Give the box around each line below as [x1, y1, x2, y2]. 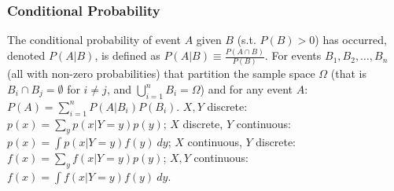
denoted [7, 47, 46, 64]
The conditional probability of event [7, 31, 181, 48]
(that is [330, 65, 366, 82]
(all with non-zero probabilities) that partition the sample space [7, 65, 315, 82]
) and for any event [200, 81, 293, 97]
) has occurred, [315, 31, 387, 48]
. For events [264, 47, 322, 64]
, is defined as [94, 47, 160, 64]
